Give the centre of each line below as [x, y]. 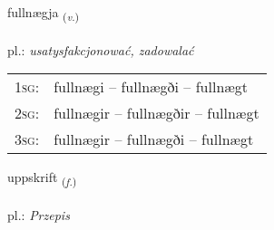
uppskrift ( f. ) [42, 178]
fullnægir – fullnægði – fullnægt [154, 139]
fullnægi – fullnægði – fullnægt [151, 87]
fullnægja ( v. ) [44, 13]
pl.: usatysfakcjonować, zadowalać [101, 49]
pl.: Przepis [39, 215]
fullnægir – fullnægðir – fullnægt [157, 113]
